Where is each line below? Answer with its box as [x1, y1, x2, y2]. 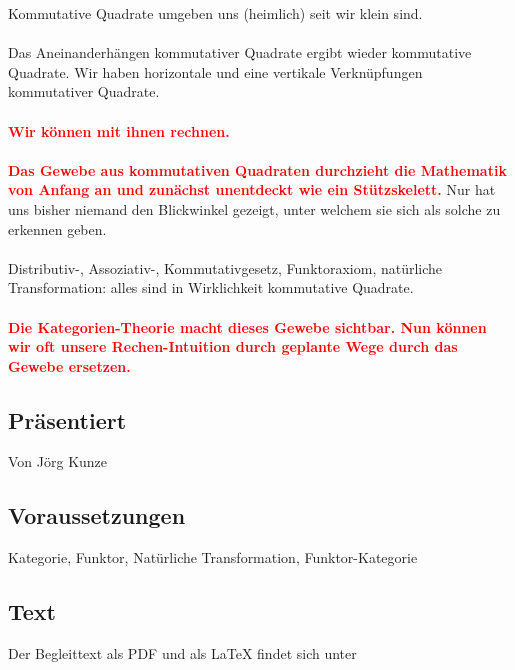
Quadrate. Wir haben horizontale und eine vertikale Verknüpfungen [8, 61, 423, 82]
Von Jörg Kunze [8, 451, 108, 472]
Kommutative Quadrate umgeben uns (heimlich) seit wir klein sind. [8, 3, 423, 23]
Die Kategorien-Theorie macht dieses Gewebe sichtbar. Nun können [8, 316, 487, 337]
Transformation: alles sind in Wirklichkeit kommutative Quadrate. [8, 277, 414, 298]
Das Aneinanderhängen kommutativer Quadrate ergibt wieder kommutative [8, 42, 472, 63]
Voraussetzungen [8, 500, 186, 531]
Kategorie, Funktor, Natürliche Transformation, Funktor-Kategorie [8, 547, 418, 568]
